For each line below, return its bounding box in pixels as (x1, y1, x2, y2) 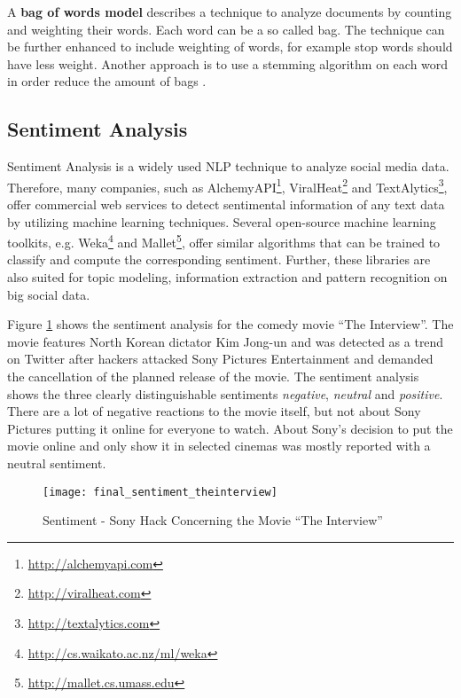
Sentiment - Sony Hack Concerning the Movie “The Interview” (43, 511, 383, 529)
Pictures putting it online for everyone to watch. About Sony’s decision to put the (7, 419, 453, 437)
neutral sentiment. (7, 453, 106, 472)
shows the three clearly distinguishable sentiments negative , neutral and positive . (7, 384, 443, 403)
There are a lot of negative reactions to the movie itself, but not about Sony (7, 402, 421, 420)
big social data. (7, 285, 90, 303)
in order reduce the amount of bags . (7, 72, 207, 90)
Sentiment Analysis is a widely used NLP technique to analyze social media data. (7, 157, 449, 176)
